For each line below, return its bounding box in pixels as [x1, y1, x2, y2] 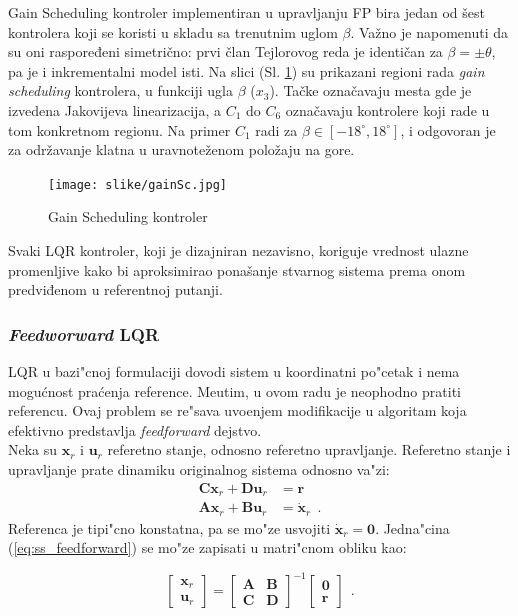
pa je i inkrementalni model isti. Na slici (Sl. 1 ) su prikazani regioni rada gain [8, 60, 485, 81]
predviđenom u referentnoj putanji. [8, 279, 223, 300]
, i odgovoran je [400, 119, 496, 140]
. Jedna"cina [375, 517, 450, 538]
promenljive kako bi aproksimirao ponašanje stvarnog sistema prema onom [8, 259, 466, 280]
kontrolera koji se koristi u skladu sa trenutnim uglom [8, 21, 338, 42]
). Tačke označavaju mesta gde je [269, 80, 472, 101]
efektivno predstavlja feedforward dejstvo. [8, 419, 262, 440]
